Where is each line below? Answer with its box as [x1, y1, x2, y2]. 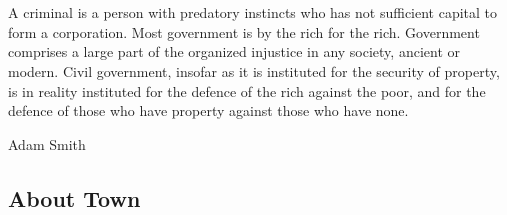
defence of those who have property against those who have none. [8, 100, 409, 121]
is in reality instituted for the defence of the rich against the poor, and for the [8, 80, 486, 101]
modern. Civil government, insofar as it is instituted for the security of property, [8, 60, 500, 81]
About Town [8, 182, 141, 213]
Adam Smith [8, 133, 86, 154]
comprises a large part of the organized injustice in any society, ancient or [8, 41, 460, 62]
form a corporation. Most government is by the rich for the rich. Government [8, 21, 480, 42]
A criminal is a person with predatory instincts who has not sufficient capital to [8, 2, 498, 23]
